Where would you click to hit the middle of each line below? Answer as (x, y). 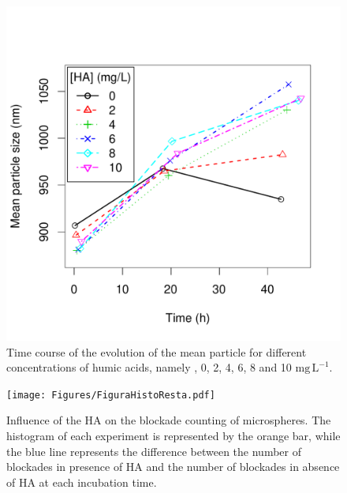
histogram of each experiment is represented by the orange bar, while (173, 436)
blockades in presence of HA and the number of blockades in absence (173, 467)
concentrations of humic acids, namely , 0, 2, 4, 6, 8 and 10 (149, 367)
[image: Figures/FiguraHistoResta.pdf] (111, 395)
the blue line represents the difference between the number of (154, 451)
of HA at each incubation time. (82, 482)
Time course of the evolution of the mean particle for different (157, 351)
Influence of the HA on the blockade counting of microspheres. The (169, 420)
